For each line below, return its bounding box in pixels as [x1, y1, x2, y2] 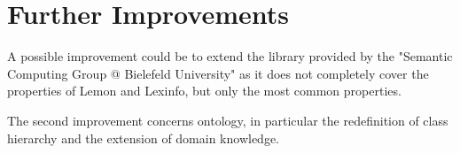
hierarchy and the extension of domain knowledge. [7, 128, 280, 147]
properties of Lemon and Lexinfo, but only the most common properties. [7, 81, 402, 100]
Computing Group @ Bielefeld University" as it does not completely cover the [7, 64, 429, 82]
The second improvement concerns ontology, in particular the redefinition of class [7, 111, 448, 129]
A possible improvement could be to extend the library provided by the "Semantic [7, 47, 453, 65]
